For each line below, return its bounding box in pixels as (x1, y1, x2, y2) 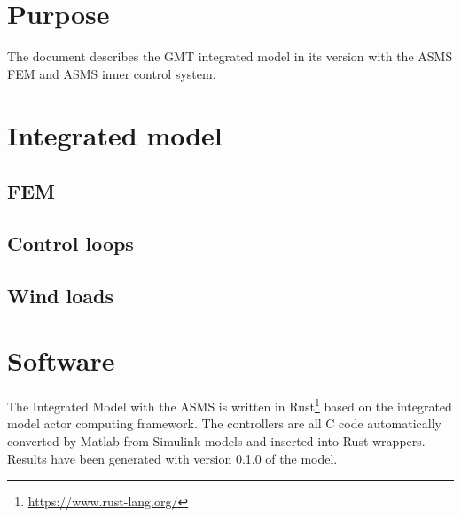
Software (7, 342, 115, 379)
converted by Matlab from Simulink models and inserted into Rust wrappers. (7, 432, 426, 450)
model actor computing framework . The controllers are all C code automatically (7, 414, 441, 433)
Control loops (7, 229, 134, 256)
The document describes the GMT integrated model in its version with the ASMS (7, 47, 453, 66)
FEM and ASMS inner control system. (7, 64, 216, 82)
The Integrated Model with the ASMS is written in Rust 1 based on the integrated (7, 395, 452, 415)
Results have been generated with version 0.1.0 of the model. (7, 449, 338, 467)
